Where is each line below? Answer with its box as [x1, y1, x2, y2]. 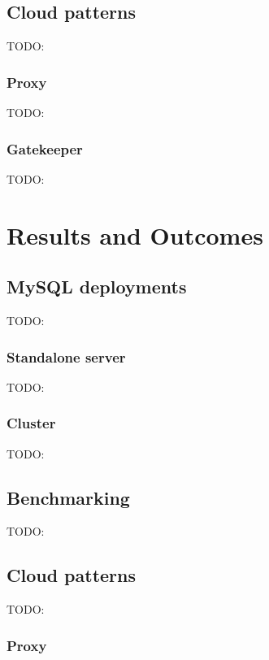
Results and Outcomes [7, 218, 263, 251]
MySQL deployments [7, 274, 187, 299]
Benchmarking [7, 484, 130, 510]
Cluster [7, 413, 56, 433]
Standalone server [7, 346, 126, 367]
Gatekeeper [7, 138, 83, 158]
